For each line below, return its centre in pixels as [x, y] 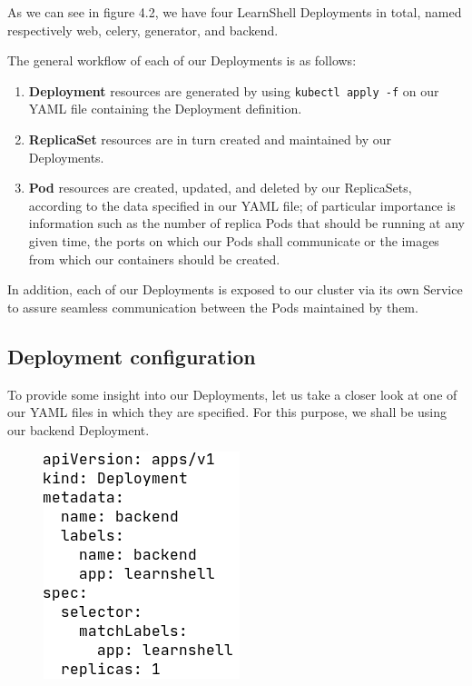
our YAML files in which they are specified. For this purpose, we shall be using [227, 412]
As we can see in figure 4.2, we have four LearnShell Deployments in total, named [235, 12]
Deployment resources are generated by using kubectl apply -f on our [234, 90]
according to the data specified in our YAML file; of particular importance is [242, 205]
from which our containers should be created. [154, 258]
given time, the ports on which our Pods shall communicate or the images [234, 241]
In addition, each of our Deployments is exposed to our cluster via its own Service [235, 289]
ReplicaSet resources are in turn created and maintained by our [210, 139]
